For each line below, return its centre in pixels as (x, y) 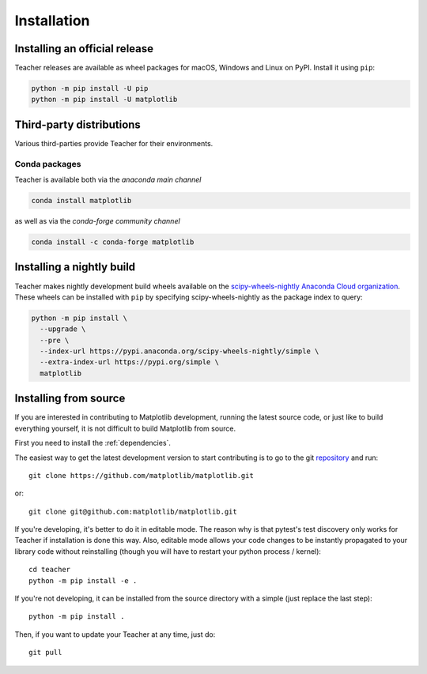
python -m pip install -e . (83, 580)
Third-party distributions (78, 124)
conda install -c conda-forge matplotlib (113, 242)
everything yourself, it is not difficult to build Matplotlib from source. (125, 428)
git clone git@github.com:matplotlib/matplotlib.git (133, 511)
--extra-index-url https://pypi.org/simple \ (129, 362)
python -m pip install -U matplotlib (104, 100)
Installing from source (70, 399)
